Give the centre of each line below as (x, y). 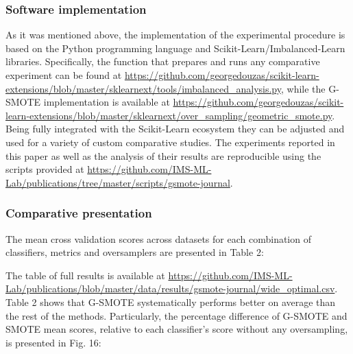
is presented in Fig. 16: (53, 342)
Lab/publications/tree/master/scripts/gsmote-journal (118, 182)
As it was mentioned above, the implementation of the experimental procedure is (175, 35)
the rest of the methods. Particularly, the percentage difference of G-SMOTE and (176, 315)
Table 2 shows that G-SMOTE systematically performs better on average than (171, 302)
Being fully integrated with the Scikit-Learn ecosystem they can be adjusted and (175, 129)
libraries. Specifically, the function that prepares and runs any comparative (163, 61)
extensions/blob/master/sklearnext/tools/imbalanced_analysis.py (143, 88)
